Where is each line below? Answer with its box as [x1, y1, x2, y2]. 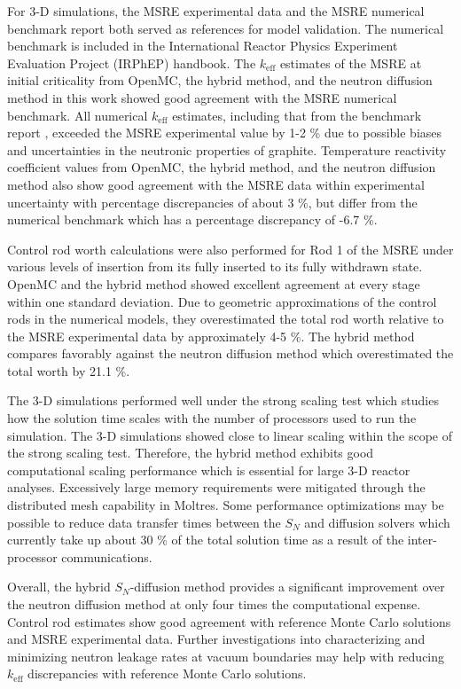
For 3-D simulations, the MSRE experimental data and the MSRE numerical [7, 2, 425, 20]
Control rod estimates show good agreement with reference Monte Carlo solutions [7, 612, 451, 630]
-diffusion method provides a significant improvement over [129, 577, 445, 596]
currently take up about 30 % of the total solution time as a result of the [7, 530, 404, 549]
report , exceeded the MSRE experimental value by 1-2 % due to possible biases [7, 123, 442, 142]
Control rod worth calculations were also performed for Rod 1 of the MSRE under [7, 239, 454, 258]
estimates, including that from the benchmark [172, 106, 422, 124]
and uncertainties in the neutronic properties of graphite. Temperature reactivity [7, 140, 447, 159]
